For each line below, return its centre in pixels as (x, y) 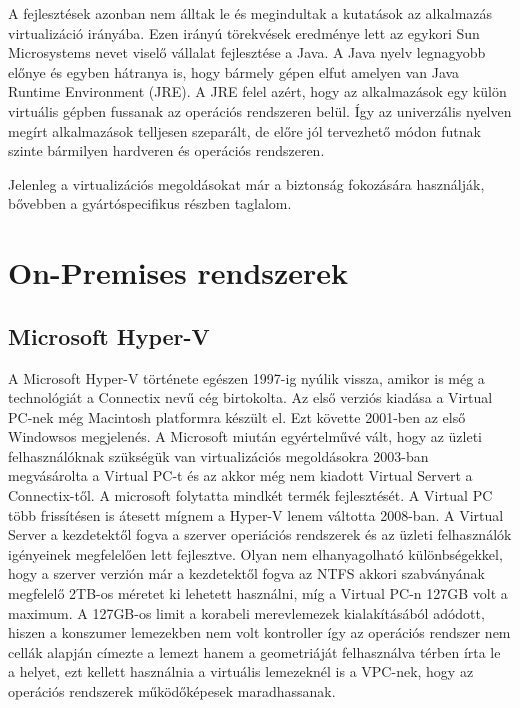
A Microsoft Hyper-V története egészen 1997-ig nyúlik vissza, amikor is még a (246, 377)
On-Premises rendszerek (178, 272)
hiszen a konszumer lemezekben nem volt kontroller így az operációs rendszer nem (259, 632)
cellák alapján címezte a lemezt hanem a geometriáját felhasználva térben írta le (254, 651)
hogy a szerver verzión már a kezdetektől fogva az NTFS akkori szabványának (246, 573)
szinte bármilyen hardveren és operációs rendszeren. (166, 150)
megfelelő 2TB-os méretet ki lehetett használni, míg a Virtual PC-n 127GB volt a (258, 593)
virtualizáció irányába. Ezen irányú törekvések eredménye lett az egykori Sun (244, 32)
